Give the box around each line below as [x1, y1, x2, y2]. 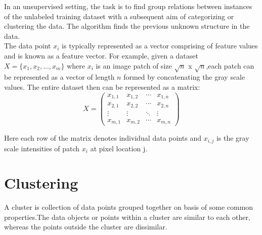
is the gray [216, 133, 249, 143]
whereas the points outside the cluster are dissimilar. [4, 221, 167, 232]
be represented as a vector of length [4, 72, 115, 82]
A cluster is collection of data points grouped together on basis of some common [4, 202, 253, 212]
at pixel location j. [90, 143, 148, 153]
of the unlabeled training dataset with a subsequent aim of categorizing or [4, 11, 234, 21]
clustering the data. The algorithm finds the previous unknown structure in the [4, 21, 250, 31]
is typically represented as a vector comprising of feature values [62, 40, 258, 51]
